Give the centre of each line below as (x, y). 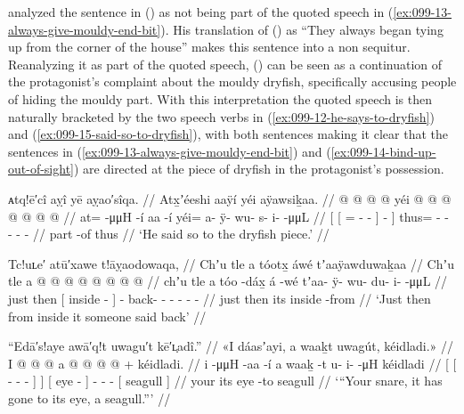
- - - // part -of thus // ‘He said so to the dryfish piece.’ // (169, 234)
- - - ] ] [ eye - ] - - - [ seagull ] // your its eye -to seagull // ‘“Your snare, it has (225, 381)
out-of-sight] (41, 169)
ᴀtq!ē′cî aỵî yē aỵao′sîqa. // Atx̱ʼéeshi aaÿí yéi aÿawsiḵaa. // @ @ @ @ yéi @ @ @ (230, 198)
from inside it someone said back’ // (107, 316)
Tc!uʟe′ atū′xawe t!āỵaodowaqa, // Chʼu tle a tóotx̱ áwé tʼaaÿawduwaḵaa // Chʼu (231, 263)
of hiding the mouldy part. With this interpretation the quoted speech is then (220, 98)
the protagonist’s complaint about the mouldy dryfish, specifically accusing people (232, 81)
